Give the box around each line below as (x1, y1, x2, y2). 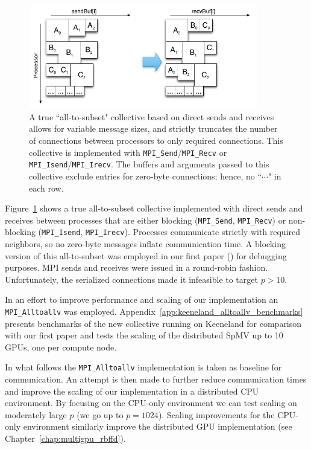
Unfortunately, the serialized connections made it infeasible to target (5, 273, 258, 285)
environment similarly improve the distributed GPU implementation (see (23, 420, 292, 433)
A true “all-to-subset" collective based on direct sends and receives (29, 110, 274, 123)
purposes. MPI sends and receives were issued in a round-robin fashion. (5, 261, 268, 274)
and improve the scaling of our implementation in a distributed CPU (5, 384, 259, 397)
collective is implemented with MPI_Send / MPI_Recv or (29, 146, 227, 158)
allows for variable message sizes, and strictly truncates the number (29, 122, 278, 135)
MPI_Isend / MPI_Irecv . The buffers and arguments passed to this (29, 158, 269, 170)
